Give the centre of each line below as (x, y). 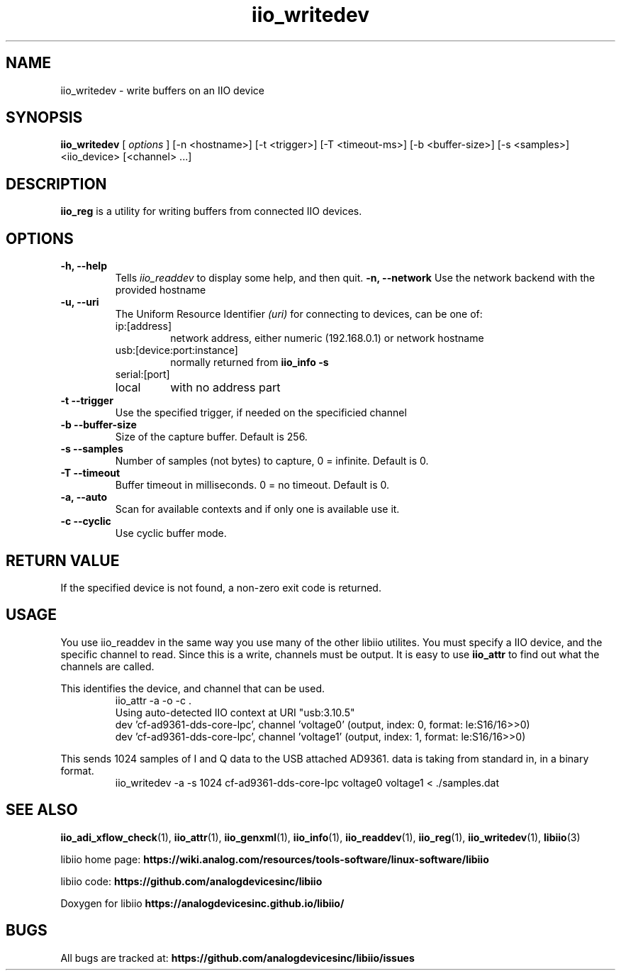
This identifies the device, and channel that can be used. (193, 688)
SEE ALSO (42, 810)
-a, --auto (84, 497)
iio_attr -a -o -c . (153, 700)
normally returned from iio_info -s (250, 362)
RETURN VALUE (63, 560)
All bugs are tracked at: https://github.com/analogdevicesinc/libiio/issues (237, 958)
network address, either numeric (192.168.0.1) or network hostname (327, 338)
